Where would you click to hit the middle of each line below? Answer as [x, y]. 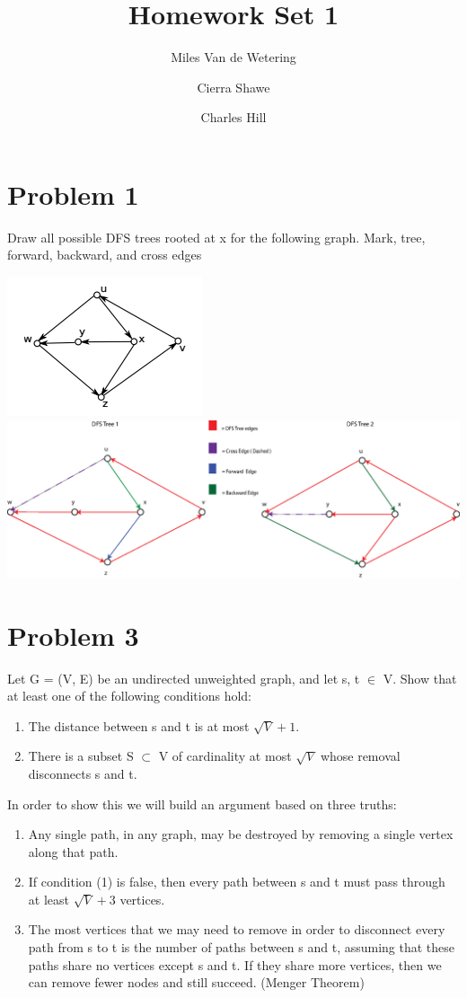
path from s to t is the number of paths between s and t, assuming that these [242, 947]
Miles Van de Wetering [233, 57]
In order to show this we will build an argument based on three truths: [202, 804]
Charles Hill [233, 117]
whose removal [360, 756]
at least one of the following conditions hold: [130, 696]
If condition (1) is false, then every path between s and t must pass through [237, 882]
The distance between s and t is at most [139, 725]
